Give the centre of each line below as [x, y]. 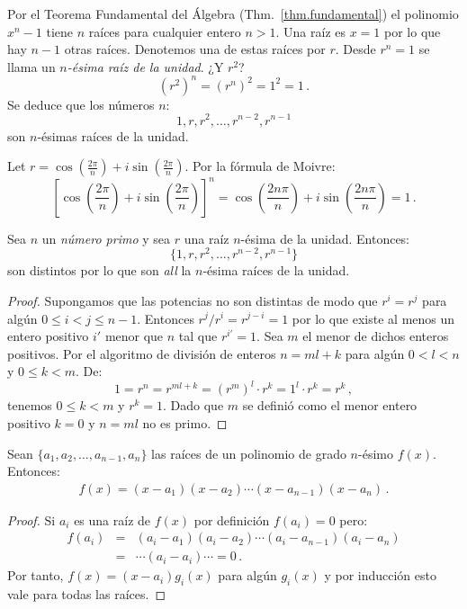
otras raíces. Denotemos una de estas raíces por [195, 49]
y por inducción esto [380, 575]
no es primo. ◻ [185, 422]
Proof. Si [31, 519]
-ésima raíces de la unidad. [276, 270]
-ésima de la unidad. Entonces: [325, 238]
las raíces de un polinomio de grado [249, 453]
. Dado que [193, 405]
